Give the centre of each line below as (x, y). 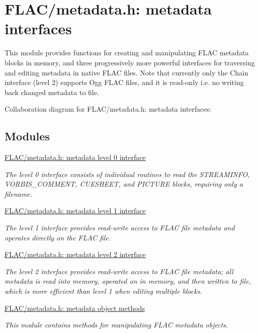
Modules (27, 136)
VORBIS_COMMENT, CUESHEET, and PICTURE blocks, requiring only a (124, 184)
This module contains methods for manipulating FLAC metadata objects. (116, 325)
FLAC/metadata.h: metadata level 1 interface (75, 211)
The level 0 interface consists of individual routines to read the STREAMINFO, (127, 174)
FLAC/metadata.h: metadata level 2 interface (75, 254)
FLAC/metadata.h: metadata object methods (75, 308)
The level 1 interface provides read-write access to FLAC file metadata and (120, 228)
